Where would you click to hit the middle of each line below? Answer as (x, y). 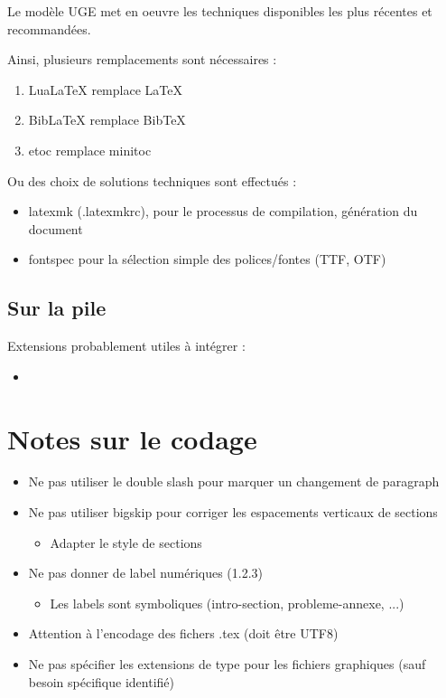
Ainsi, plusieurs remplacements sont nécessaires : (142, 59)
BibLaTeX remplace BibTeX (107, 120)
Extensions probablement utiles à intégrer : (126, 346)
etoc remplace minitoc (90, 150)
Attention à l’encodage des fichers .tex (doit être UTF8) (183, 633)
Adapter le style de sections (126, 542)
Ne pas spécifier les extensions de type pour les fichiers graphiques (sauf (227, 664)
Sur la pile (57, 308)
